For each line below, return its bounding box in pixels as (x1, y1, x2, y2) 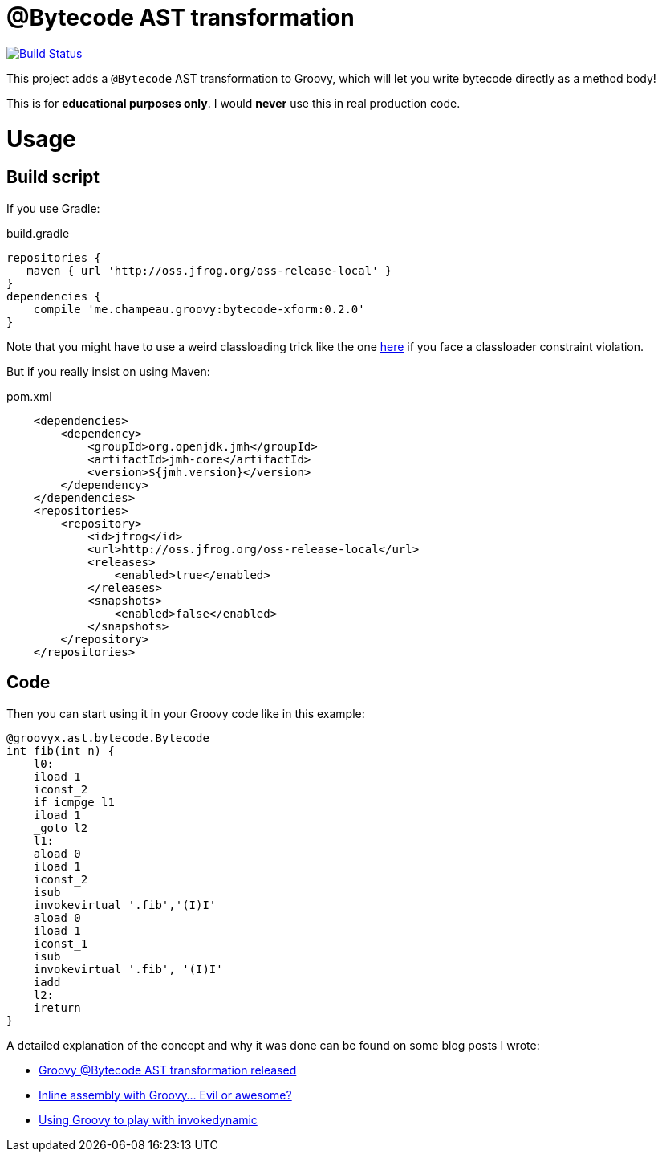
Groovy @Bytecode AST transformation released (39, 1062, 297, 1077)
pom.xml (6, 389, 52, 403)
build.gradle (6, 226, 70, 240)
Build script (6, 167, 100, 188)
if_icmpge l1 (33, 795, 115, 809)
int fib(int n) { (6, 744, 115, 757)
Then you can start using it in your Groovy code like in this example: (6, 706, 365, 720)
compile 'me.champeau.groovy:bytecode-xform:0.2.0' (33, 302, 365, 316)
